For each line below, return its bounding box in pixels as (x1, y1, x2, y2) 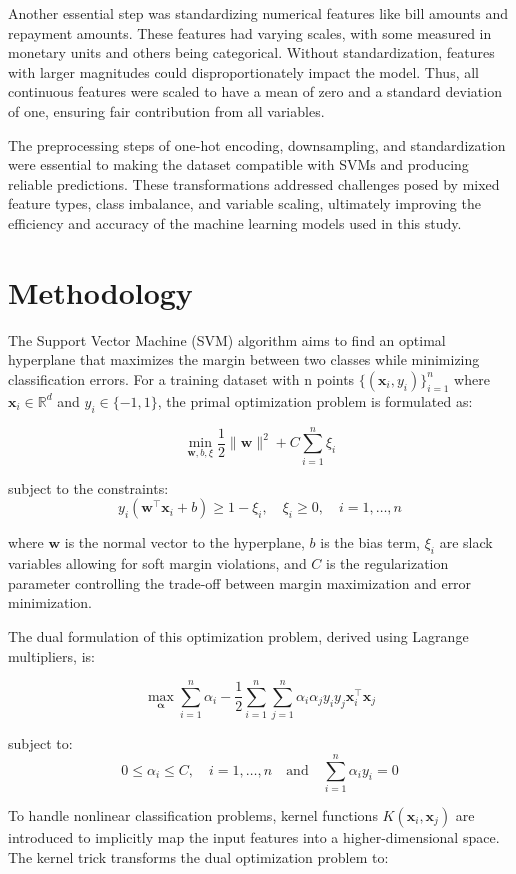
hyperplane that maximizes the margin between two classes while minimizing (8, 349, 480, 370)
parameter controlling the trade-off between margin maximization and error (8, 572, 472, 593)
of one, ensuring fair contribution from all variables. (8, 100, 325, 121)
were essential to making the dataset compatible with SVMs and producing (8, 154, 469, 175)
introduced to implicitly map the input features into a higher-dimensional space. (8, 826, 500, 847)
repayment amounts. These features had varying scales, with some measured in (8, 22, 492, 43)
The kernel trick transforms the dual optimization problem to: (8, 846, 389, 867)
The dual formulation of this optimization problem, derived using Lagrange (8, 625, 469, 646)
